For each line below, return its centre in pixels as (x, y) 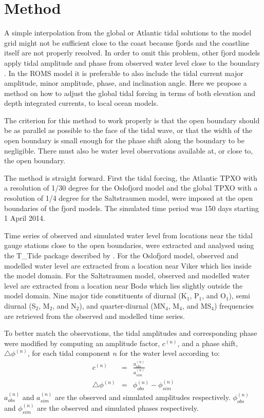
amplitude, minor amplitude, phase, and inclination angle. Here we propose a (126, 83)
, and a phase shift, (208, 343)
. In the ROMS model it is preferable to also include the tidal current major (124, 73)
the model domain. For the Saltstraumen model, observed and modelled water (127, 275)
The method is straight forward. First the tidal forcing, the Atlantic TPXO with (131, 177)
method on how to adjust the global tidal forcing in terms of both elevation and (130, 93)
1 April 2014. (25, 218)
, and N (64, 305)
